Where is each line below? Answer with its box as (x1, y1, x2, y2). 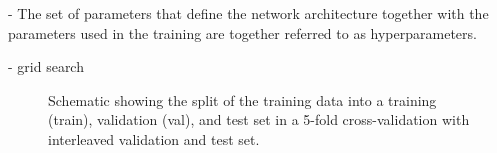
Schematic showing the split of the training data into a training (48, 89, 437, 110)
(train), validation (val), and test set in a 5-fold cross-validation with (48, 109, 470, 130)
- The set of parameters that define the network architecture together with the (8, 3, 489, 23)
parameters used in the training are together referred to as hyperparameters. (8, 22, 477, 43)
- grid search (8, 56, 84, 77)
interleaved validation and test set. (48, 128, 260, 149)
